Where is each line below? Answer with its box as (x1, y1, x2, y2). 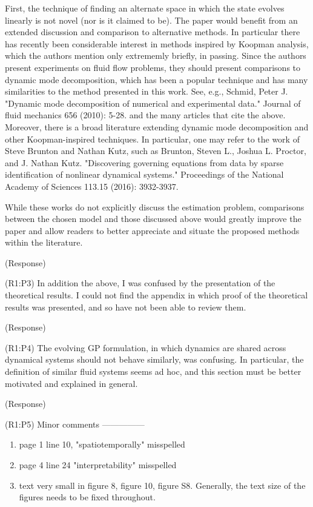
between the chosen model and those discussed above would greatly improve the (5, 212, 301, 225)
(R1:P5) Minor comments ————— (5, 417, 145, 430)
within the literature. (5, 236, 83, 249)
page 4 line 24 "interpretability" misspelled (19, 458, 177, 471)
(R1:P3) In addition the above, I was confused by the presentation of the (5, 277, 275, 289)
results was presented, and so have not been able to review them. (5, 300, 246, 313)
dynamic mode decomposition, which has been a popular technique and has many (5, 73, 308, 86)
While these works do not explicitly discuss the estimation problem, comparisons (5, 200, 305, 213)
